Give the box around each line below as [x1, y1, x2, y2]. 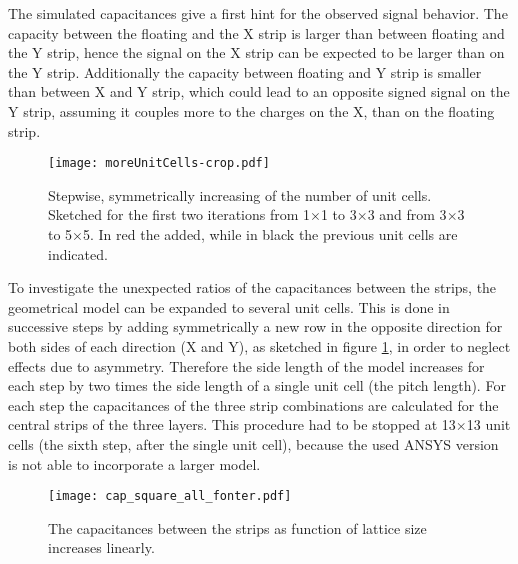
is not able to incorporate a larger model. [8, 453, 261, 474]
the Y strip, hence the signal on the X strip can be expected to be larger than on [8, 42, 505, 63]
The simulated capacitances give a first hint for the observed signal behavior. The [8, 3, 508, 23]
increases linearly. [48, 537, 155, 558]
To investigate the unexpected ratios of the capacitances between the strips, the [8, 277, 497, 298]
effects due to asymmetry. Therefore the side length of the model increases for [8, 355, 485, 376]
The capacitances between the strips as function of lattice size [48, 517, 427, 538]
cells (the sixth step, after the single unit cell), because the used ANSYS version [8, 433, 499, 454]
